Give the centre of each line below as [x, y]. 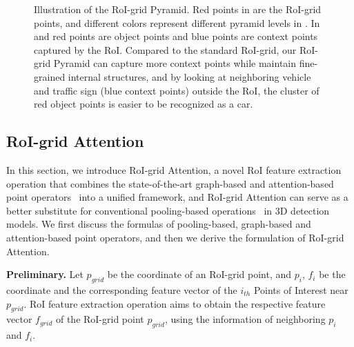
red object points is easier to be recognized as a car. [144, 104]
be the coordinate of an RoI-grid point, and [199, 274]
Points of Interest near [301, 289]
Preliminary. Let [45, 274]
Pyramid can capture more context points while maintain [175, 63]
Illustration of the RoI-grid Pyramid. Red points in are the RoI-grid [178, 9]
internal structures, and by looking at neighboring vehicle [189, 76]
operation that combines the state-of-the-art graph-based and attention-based [170, 183]
